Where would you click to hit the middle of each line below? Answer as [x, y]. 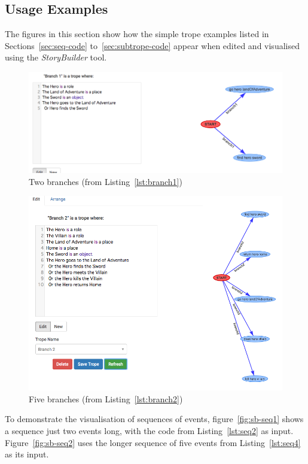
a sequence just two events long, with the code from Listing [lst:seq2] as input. [149, 430]
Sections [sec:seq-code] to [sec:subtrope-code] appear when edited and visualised [152, 45]
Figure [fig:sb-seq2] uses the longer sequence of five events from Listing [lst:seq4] [153, 442]
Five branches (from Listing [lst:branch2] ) [106, 398]
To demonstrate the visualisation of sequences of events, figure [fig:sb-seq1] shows [154, 419]
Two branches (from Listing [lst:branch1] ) [106, 181]
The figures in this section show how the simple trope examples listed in [137, 34]
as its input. [27, 454]
